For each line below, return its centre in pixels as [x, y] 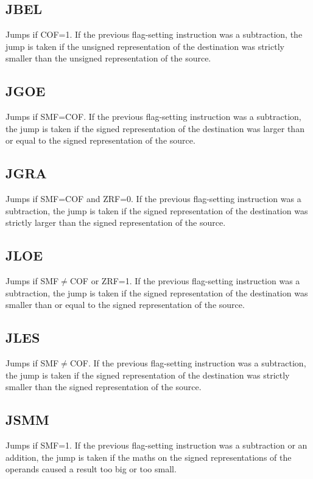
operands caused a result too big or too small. [91, 469]
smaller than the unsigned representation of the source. [108, 58]
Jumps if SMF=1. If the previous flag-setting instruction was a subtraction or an [156, 445]
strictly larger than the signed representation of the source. [116, 222]
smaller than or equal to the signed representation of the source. [125, 305]
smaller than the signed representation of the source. [104, 387]
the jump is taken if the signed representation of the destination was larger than [155, 128]
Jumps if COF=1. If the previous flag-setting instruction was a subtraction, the [154, 34]
